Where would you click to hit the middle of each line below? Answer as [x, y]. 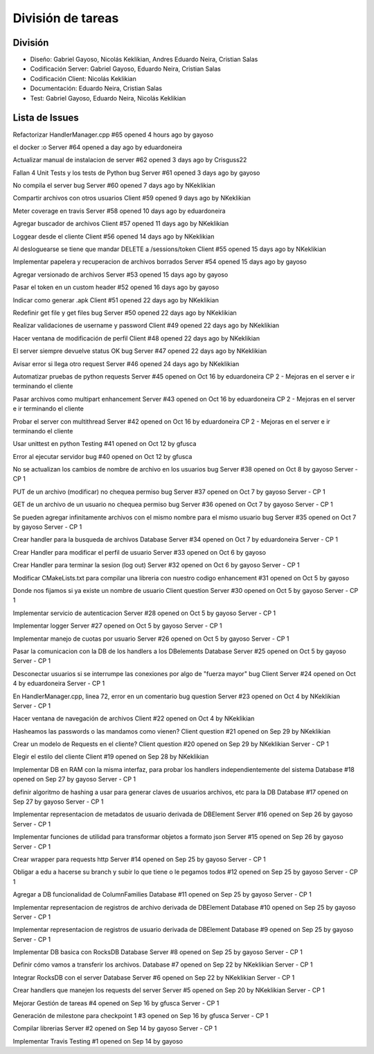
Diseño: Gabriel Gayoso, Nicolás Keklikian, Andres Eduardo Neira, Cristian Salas [144, 60]
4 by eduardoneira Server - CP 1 [59, 684]
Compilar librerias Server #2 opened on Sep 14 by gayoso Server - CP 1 [115, 1028]
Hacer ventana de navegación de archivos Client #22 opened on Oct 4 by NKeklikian [134, 718]
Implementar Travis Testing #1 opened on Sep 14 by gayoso [98, 1041]
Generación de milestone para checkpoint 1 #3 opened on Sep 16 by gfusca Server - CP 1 [141, 1016]
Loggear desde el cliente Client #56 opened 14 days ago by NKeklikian [114, 236]
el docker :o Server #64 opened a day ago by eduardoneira [98, 147]
